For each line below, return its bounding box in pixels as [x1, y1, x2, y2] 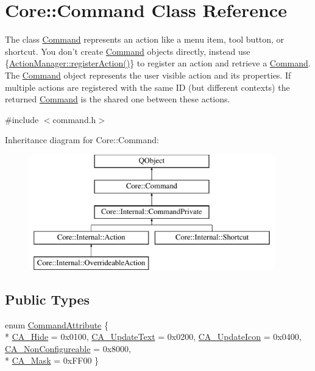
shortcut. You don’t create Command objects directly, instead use [5, 44, 250, 57]
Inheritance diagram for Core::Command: [5, 133, 159, 146]
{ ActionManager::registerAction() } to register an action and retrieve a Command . [5, 57, 311, 69]
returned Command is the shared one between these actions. [5, 93, 230, 105]
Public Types [5, 289, 90, 308]
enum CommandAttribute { [5, 318, 109, 331]
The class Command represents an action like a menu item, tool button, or [5, 33, 285, 46]
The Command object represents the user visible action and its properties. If [5, 68, 291, 81]
